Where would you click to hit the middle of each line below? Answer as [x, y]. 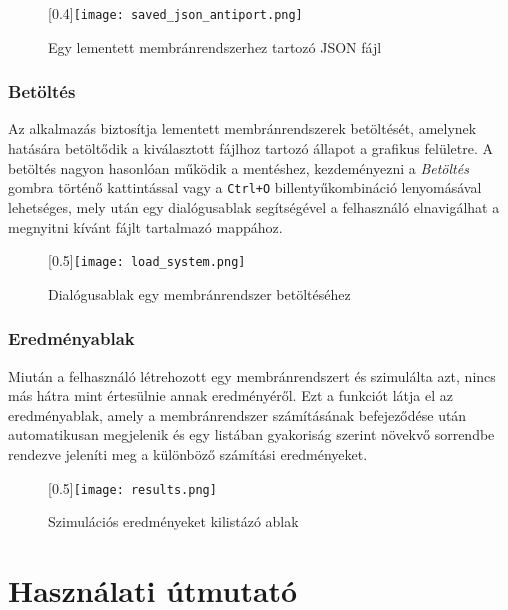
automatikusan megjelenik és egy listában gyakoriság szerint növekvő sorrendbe [251, 434]
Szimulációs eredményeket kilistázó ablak [173, 521]
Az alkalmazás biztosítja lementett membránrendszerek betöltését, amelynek [242, 128]
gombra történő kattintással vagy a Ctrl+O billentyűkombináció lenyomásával [245, 187]
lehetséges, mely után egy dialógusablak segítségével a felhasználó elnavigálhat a [254, 206]
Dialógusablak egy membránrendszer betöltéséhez [199, 293]
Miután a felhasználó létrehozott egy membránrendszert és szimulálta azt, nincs [252, 375]
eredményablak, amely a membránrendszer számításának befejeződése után [237, 414]
